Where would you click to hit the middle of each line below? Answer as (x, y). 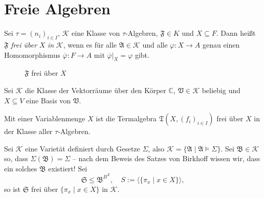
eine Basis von (49, 100)
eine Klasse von (96, 33)
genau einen (221, 44)
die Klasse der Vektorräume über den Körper (96, 90)
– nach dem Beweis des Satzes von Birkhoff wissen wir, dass (166, 158)
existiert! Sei (68, 168)
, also (156, 148)
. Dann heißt (236, 33)
